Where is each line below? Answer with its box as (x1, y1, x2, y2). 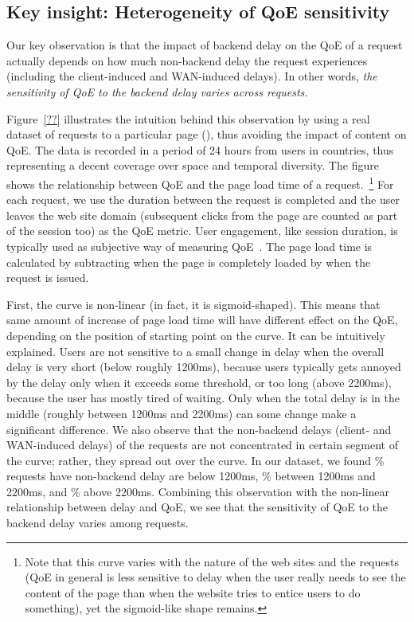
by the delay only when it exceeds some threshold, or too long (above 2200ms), (6, 374, 392, 390)
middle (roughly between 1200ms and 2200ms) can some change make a (6, 405, 357, 421)
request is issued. (6, 269, 89, 286)
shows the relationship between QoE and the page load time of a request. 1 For (6, 173, 394, 192)
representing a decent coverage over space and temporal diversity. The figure (6, 157, 379, 174)
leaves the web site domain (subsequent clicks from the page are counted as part (6, 206, 398, 223)
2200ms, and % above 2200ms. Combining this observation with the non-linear (6, 483, 390, 499)
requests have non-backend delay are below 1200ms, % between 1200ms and (6, 467, 376, 484)
